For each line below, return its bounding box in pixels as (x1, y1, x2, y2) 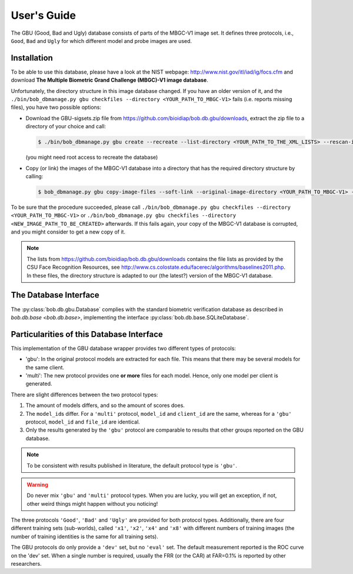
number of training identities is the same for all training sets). (11, 533, 158, 540)
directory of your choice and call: (25, 123, 106, 130)
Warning (26, 481, 48, 488)
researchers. (11, 560, 42, 568)
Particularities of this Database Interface (11, 329, 163, 339)
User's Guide (11, 9, 76, 22)
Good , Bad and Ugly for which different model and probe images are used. (11, 37, 192, 44)
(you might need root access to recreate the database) (25, 153, 158, 161)
